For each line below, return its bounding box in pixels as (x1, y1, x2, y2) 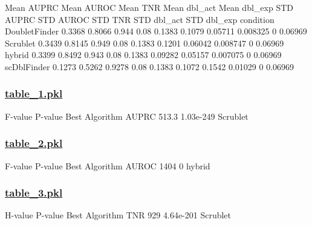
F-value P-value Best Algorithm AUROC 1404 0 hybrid (5, 159, 210, 172)
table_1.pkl (5, 86, 63, 101)
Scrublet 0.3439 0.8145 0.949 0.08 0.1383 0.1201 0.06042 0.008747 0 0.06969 (5, 36, 284, 49)
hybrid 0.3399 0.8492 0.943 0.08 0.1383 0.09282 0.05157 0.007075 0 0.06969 (5, 48, 282, 61)
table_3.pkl (5, 185, 63, 200)
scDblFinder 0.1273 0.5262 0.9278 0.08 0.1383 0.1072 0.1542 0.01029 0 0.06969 (5, 60, 294, 73)
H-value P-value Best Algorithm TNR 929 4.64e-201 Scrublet (5, 209, 232, 221)
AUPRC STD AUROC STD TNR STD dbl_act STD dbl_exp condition (5, 13, 275, 25)
